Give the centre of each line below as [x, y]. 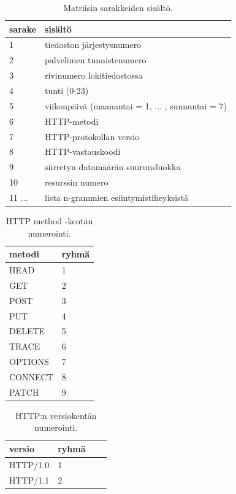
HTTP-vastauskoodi [83, 151]
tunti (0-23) [67, 90]
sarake [23, 29]
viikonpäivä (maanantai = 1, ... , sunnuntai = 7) [136, 105]
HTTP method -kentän [49, 220]
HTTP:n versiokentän [56, 415]
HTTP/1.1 [29, 480]
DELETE [27, 331]
